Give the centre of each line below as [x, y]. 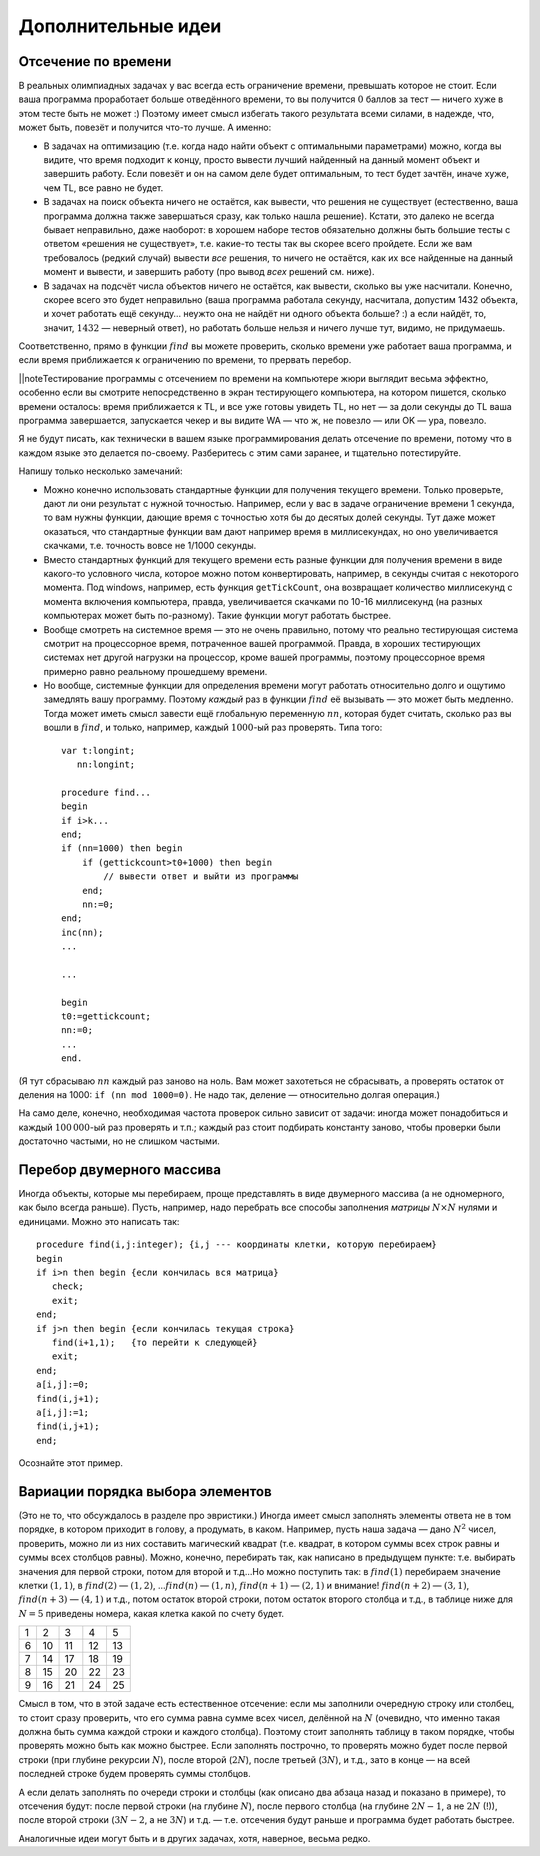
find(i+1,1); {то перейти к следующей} [155, 1342]
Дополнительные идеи [120, 26]
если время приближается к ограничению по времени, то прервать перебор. [185, 360]
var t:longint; [98, 750]
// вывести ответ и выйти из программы [201, 876]
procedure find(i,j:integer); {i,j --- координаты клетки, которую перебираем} [236, 1244]
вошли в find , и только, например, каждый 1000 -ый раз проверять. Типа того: [213, 727]
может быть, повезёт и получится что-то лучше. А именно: [145, 127]
